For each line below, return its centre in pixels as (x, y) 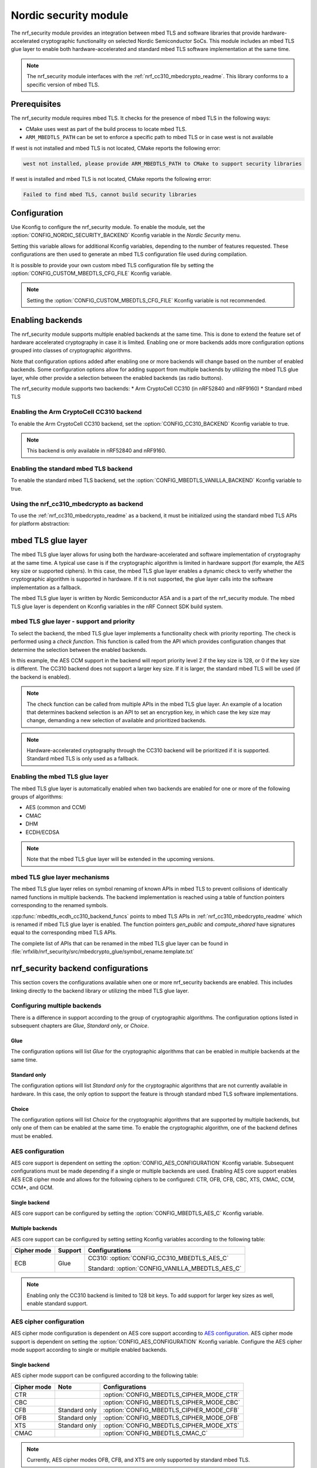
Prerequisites (36, 104)
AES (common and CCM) (56, 807)
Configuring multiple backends (56, 1006)
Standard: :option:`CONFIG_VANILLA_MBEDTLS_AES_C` (165, 1268)
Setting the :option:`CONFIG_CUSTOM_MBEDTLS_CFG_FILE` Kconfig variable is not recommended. (146, 300)
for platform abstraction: (40, 524)
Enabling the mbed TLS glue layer (60, 777)
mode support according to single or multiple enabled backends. (89, 1349)
